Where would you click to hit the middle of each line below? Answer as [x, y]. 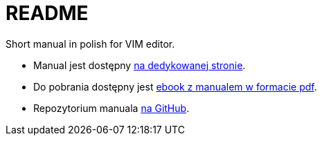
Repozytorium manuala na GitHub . [111, 108]
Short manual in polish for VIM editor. [90, 44]
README [47, 13]
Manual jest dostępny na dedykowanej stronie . [140, 65]
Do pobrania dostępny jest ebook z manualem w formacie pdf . [175, 86]
